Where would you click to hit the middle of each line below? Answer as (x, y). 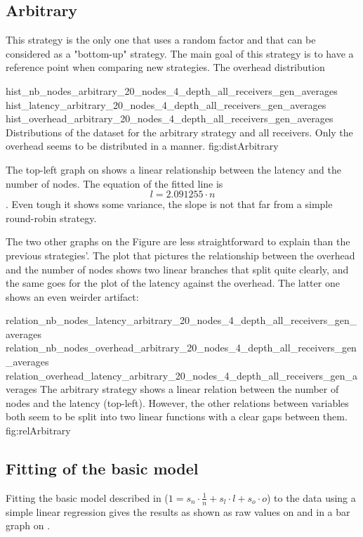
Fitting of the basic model (102, 468)
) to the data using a (311, 497)
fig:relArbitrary (38, 431)
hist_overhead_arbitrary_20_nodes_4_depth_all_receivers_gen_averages (170, 118)
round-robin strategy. (51, 218)
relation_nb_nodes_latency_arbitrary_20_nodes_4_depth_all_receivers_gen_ (181, 320)
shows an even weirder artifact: (72, 296)
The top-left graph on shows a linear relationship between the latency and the (173, 169)
